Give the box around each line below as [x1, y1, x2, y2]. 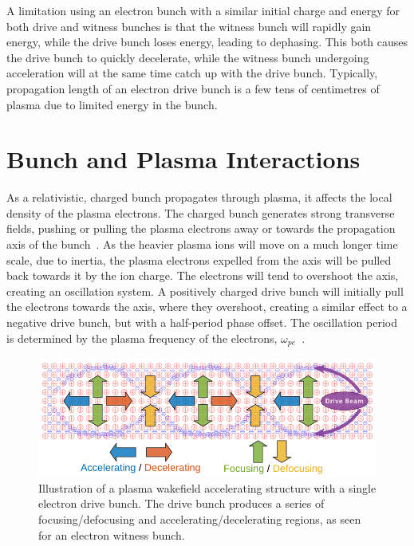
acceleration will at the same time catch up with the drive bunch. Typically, [6, 65, 378, 81]
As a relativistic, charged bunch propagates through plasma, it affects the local [6, 189, 392, 206]
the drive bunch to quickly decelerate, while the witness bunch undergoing [6, 49, 369, 65]
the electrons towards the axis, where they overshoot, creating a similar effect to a [6, 298, 408, 315]
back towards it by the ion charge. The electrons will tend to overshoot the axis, [6, 267, 399, 284]
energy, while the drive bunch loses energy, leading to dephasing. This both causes [6, 33, 408, 50]
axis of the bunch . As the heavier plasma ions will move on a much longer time [6, 236, 398, 253]
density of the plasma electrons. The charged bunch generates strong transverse [6, 204, 395, 221]
